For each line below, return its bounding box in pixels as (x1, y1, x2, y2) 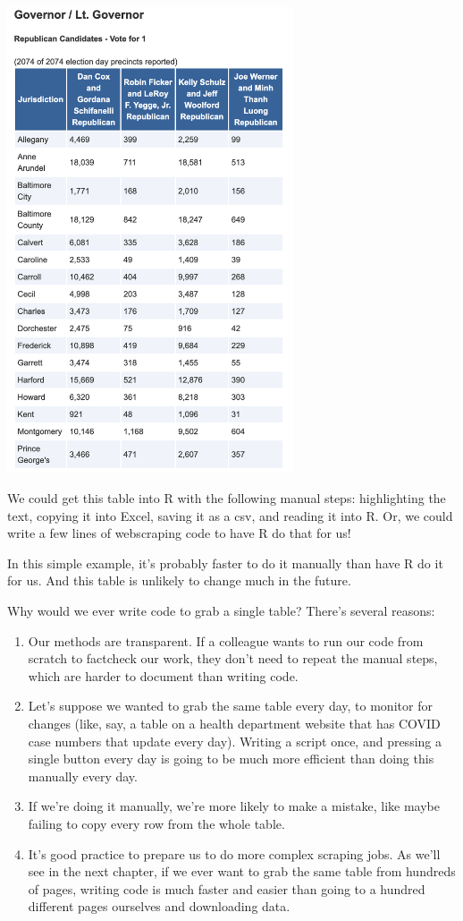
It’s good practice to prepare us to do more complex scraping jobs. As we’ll (28, 844, 441, 863)
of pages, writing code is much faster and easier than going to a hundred (28, 879, 425, 898)
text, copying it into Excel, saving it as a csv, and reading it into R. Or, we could (7, 506, 453, 524)
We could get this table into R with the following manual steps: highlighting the (7, 489, 446, 507)
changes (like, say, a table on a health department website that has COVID (28, 713, 441, 732)
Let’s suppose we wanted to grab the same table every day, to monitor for (28, 696, 433, 715)
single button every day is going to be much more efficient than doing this (28, 749, 434, 768)
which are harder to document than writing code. (28, 666, 299, 685)
